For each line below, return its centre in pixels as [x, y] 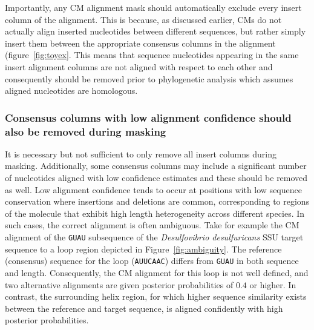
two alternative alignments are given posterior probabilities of [119, 284]
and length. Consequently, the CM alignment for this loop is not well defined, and [157, 272]
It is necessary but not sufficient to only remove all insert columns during [141, 153]
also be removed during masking [86, 131]
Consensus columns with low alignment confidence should [148, 117]
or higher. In [273, 284]
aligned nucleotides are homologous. [71, 91]
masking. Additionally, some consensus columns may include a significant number [156, 166]
